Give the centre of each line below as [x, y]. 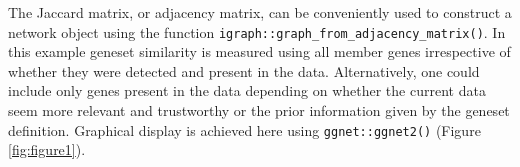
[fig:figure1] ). [47, 149]
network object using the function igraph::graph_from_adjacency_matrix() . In [257, 31]
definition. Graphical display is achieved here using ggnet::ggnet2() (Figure [244, 129]
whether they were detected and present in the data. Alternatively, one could [244, 70]
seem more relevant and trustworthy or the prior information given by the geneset [259, 110]
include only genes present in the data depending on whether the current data [247, 90]
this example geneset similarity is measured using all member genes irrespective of [259, 51]
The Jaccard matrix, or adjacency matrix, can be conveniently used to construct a [260, 12]
